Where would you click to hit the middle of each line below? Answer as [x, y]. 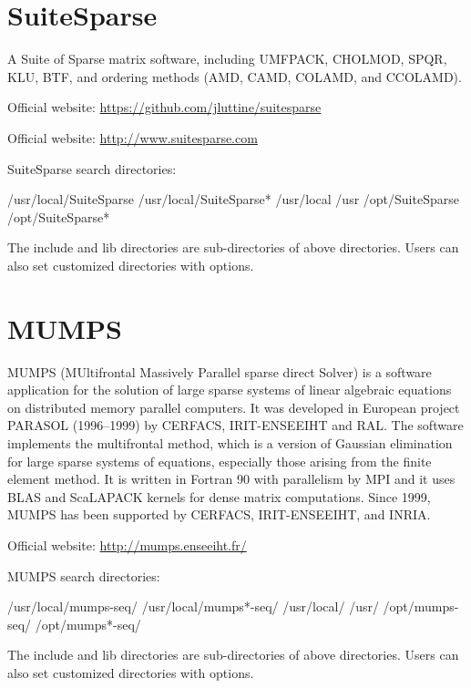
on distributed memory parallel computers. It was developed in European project [234, 407]
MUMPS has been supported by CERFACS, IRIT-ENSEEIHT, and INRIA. [219, 514]
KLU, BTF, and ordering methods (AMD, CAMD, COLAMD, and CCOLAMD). [235, 76]
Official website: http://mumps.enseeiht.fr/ [127, 544]
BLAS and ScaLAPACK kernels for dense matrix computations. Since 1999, [219, 496]
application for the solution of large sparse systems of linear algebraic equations [230, 390]
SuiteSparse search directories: [92, 168]
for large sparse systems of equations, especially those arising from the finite [220, 461]
